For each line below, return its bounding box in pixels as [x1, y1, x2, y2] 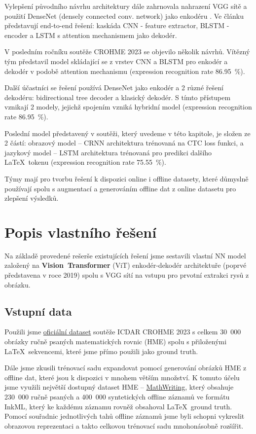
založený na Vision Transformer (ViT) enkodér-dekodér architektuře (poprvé [4, 260, 247, 270]
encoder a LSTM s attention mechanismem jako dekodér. [4, 30, 177, 40]
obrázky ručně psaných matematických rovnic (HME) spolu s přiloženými [4, 336, 227, 346]
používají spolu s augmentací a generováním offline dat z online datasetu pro [4, 183, 236, 193]
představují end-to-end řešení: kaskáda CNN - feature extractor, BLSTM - [4, 20, 229, 31]
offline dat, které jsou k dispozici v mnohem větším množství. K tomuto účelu [4, 372, 240, 382]
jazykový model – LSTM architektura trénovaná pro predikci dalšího [4, 147, 212, 157]
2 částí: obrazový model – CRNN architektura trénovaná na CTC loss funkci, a [4, 138, 244, 148]
